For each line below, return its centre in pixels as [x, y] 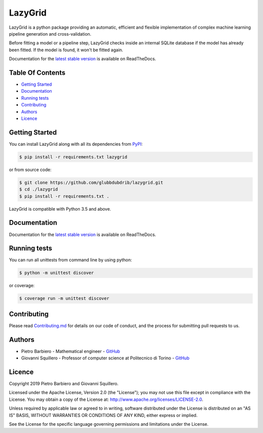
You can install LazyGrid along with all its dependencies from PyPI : [76, 144]
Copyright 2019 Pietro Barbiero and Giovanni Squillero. [64, 384]
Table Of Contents [37, 72]
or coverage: [22, 286]
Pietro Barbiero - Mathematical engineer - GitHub [71, 351]
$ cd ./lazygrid [39, 189]
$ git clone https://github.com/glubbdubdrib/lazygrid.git [91, 182]
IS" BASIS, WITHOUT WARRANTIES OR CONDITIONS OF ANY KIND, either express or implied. [103, 415]
